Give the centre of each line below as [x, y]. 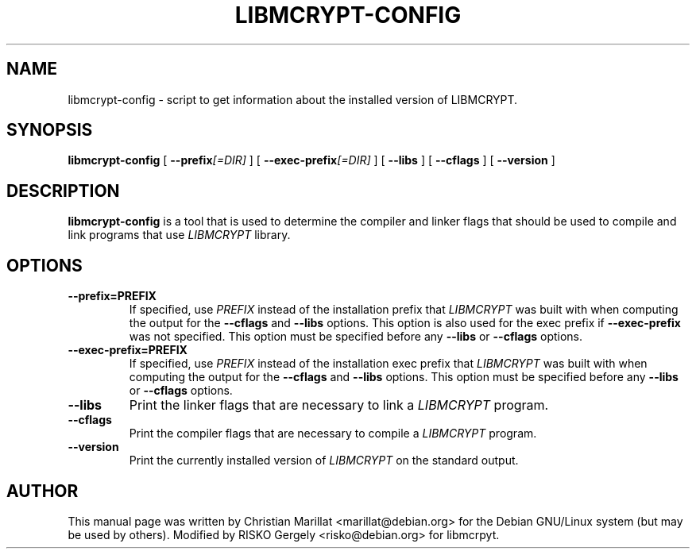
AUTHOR [43, 491]
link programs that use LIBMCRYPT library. [179, 235]
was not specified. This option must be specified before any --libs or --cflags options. [356, 337]
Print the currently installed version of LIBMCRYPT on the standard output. [324, 461]
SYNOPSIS [50, 130]
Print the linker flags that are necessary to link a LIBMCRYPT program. [339, 405]
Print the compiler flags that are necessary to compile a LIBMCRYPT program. [333, 434]
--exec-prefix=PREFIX [128, 350]
